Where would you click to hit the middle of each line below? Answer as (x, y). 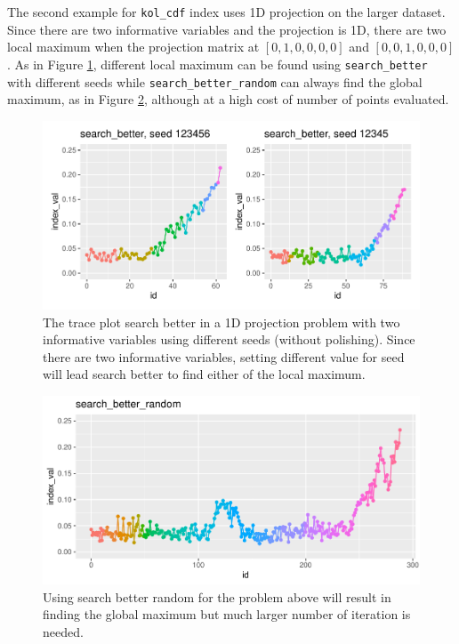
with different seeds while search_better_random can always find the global (215, 81)
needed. (63, 631)
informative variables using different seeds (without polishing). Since (229, 339)
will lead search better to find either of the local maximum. (204, 374)
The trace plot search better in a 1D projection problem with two (221, 322)
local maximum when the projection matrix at (133, 47)
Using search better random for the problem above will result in (217, 596)
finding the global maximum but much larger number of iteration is (227, 614)
